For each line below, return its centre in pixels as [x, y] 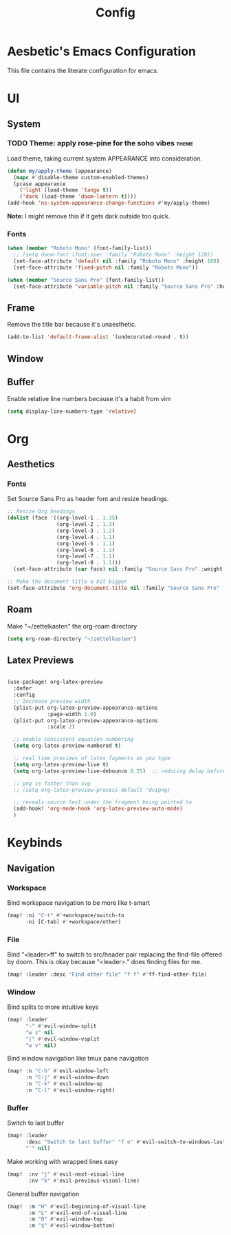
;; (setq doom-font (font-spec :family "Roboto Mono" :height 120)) [113, 255]
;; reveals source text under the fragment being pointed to [103, 802]
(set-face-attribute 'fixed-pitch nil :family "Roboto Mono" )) [106, 267]
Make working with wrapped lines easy [63, 1161]
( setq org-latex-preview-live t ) [61, 764]
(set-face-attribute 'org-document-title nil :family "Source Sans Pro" [113, 588]
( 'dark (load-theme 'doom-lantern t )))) [78, 197]
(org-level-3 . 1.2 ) [86, 531]
